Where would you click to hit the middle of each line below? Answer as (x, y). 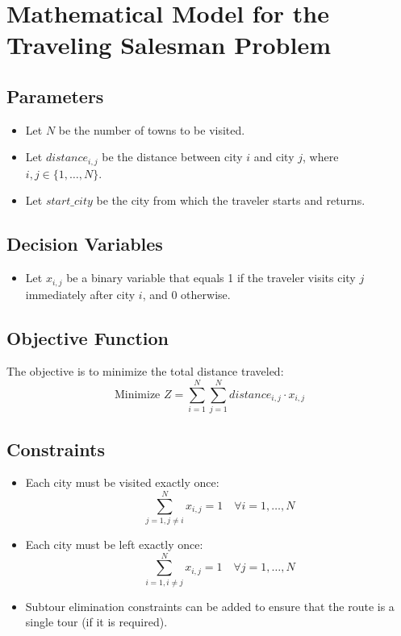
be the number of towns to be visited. (152, 129)
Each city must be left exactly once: (114, 545)
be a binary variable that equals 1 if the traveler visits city (211, 278)
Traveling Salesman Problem (169, 45)
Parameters (55, 96)
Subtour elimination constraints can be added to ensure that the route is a (210, 606)
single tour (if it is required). (96, 622)
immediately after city (80, 294)
